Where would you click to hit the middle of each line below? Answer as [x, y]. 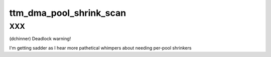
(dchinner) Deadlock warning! [40, 39]
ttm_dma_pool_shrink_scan [68, 13]
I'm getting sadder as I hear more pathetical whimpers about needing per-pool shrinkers [100, 48]
